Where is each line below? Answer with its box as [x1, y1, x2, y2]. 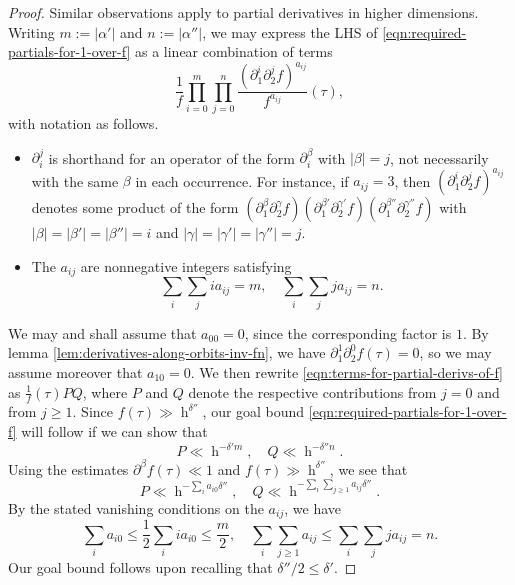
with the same [31, 170, 119, 191]
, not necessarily [390, 147, 489, 168]
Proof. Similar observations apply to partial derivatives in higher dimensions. [8, 2, 479, 22]
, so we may [419, 342, 492, 363]
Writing [8, 21, 55, 42]
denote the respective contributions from [188, 381, 437, 402]
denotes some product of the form [31, 197, 239, 218]
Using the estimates [8, 458, 129, 479]
